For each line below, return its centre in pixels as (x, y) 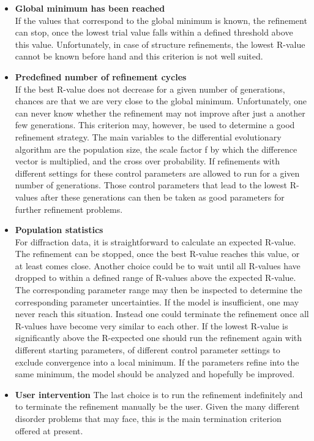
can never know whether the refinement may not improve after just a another (160, 113)
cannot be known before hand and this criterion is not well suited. (139, 56)
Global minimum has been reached (90, 8)
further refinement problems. (69, 209)
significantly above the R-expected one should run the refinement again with (159, 338)
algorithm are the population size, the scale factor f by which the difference (156, 149)
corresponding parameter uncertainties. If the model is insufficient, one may (157, 301)
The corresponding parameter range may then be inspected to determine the (159, 290)
